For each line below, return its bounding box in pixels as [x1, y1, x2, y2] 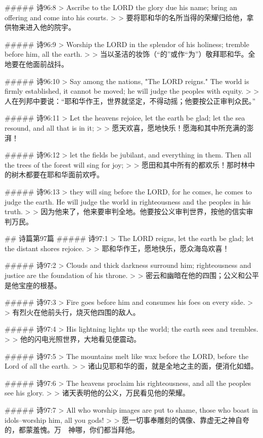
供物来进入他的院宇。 [5, 22, 75, 32]
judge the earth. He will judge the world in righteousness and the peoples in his [5, 196, 251, 207]
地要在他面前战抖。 [5, 58, 68, 69]
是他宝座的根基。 [5, 280, 61, 290]
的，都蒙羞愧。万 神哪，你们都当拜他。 [5, 424, 139, 435]
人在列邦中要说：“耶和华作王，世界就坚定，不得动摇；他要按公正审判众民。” [5, 95, 256, 106]
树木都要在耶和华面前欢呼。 [11, 169, 104, 180]
